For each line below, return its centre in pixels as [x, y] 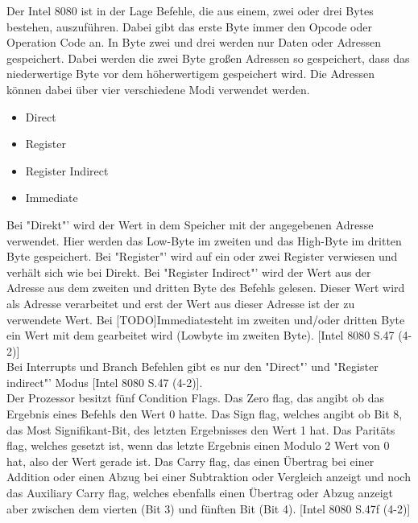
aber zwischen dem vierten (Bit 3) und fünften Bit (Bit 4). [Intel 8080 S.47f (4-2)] [209, 508]
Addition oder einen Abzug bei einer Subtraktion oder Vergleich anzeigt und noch [209, 477]
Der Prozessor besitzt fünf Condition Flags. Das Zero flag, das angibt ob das [195, 398]
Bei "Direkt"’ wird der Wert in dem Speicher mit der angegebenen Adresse [190, 224]
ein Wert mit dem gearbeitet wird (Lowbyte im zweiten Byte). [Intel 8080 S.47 [201, 335]
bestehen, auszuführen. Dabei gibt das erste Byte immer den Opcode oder [189, 26]
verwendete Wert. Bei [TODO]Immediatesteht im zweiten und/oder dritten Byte [206, 319]
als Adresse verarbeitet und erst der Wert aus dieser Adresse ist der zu [181, 303]
